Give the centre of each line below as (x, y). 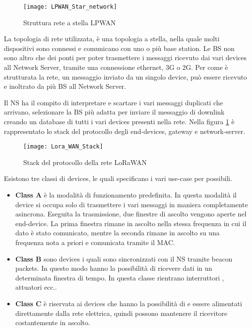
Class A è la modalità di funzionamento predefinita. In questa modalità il (126, 195)
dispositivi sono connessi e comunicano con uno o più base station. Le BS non (119, 48)
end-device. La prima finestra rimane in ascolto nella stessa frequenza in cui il (131, 223)
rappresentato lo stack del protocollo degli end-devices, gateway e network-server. (125, 131)
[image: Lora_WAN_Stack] (63, 147)
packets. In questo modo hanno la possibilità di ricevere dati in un (114, 268)
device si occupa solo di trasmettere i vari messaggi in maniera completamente (132, 204)
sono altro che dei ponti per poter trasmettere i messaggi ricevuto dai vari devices (125, 58)
